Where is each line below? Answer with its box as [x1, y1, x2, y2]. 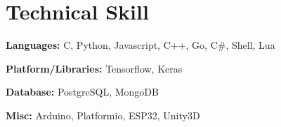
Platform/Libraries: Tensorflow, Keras [6, 61, 183, 75]
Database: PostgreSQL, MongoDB [6, 84, 159, 99]
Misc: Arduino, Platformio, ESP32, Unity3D [6, 107, 200, 122]
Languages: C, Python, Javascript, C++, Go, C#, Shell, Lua [6, 38, 275, 52]
